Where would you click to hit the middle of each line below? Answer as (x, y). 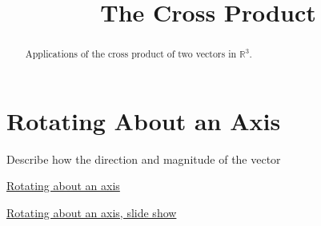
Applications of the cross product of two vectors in (131, 54)
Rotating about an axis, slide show (92, 212)
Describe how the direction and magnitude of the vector (144, 159)
